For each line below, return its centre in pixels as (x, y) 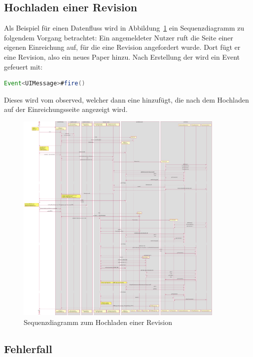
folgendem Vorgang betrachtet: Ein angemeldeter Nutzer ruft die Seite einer (119, 37)
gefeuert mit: (23, 66)
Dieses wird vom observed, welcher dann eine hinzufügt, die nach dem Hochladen (126, 99)
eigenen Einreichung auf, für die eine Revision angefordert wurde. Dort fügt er (122, 47)
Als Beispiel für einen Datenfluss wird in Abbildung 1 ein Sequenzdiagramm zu (124, 28)
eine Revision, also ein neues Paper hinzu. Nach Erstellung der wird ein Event (122, 56)
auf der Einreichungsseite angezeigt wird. (66, 109)
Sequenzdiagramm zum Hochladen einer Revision (98, 322)
